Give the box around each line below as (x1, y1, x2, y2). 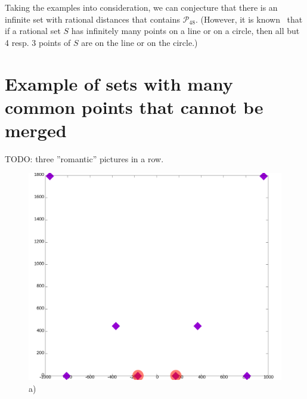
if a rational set (5, 24, 61, 37)
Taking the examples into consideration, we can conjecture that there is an (5, 1, 278, 13)
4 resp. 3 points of (5, 36, 71, 48)
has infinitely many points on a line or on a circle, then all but (71, 24, 300, 37)
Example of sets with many (5, 71, 233, 95)
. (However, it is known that (195, 13, 303, 25)
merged (5, 117, 67, 142)
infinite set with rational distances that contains (5, 13, 180, 25)
